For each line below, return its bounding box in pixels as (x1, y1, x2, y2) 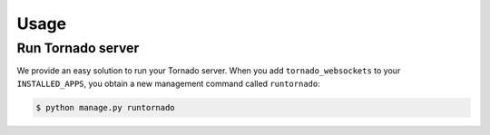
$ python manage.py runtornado (35, 102, 176, 112)
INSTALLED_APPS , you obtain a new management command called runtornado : (16, 78, 321, 89)
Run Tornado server (16, 40, 140, 56)
